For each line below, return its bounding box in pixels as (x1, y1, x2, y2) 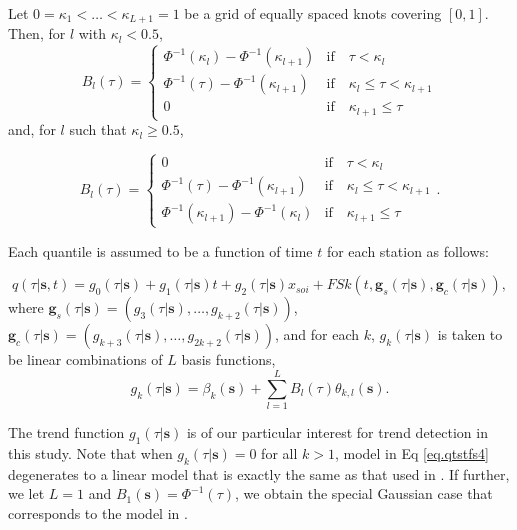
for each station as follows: (326, 240, 489, 261)
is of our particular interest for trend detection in (186, 422, 488, 443)
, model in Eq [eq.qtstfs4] (334, 442, 489, 463)
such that (69, 119, 127, 140)
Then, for (8, 23, 66, 44)
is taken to (437, 324, 503, 345)
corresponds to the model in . (8, 502, 188, 523)
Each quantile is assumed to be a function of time (8, 240, 313, 261)
